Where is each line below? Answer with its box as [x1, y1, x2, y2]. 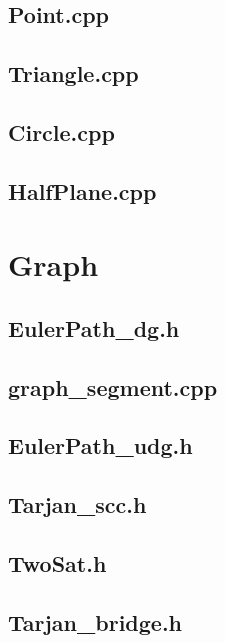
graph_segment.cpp [8, 371, 218, 402]
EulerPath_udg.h [8, 430, 193, 461]
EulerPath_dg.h [8, 312, 180, 343]
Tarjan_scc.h [8, 489, 147, 520]
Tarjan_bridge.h [8, 606, 183, 637]
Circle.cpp [8, 116, 115, 147]
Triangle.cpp [8, 58, 139, 89]
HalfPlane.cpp [8, 175, 157, 206]
